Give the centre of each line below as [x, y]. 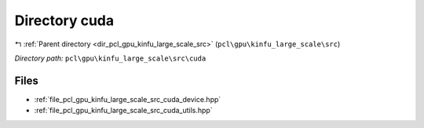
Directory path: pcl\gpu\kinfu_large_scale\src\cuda [110, 58]
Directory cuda [64, 20]
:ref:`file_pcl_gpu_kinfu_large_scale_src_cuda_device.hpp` [128, 99]
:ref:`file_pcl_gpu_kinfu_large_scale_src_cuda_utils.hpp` [123, 111]
